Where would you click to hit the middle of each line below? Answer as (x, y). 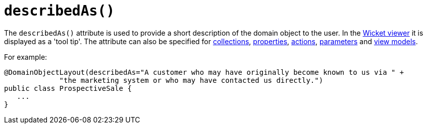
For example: (26, 57)
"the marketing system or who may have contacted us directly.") (191, 80)
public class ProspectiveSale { (68, 88)
